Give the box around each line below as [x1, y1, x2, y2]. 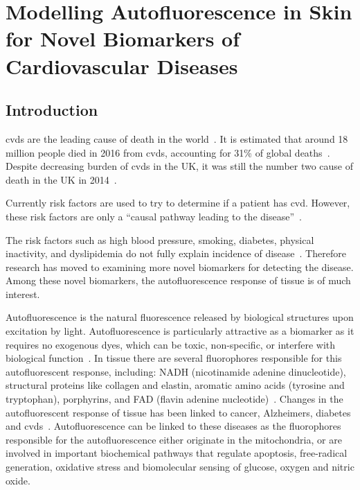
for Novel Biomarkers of [6, 24, 240, 53]
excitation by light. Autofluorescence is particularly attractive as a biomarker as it [6, 324, 354, 338]
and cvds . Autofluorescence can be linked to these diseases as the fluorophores [6, 419, 341, 433]
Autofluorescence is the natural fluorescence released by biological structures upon [6, 310, 354, 324]
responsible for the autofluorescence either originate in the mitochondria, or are [6, 432, 342, 446]
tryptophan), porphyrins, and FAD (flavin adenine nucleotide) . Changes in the [6, 392, 343, 406]
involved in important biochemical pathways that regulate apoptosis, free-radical [6, 446, 348, 460]
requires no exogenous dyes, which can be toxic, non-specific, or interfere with [6, 337, 336, 351]
